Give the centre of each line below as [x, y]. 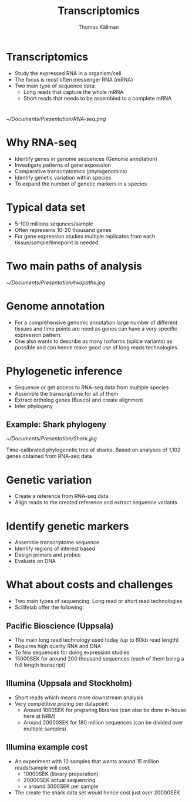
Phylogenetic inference [64, 371]
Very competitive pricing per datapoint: [62, 703]
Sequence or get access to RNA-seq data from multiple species [92, 387]
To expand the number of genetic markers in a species [81, 184]
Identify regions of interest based [55, 549]
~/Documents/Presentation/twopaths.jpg [56, 282]
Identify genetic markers [68, 526]
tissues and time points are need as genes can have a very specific [96, 328]
